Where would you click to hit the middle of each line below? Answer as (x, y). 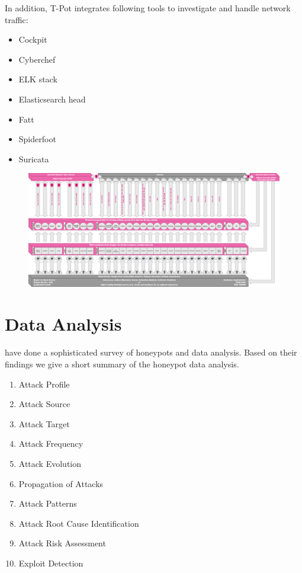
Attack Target (44, 423)
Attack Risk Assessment (62, 543)
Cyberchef (37, 59)
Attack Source (44, 404)
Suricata (34, 159)
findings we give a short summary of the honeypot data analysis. (122, 364)
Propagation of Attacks (61, 483)
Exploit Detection (51, 563)
